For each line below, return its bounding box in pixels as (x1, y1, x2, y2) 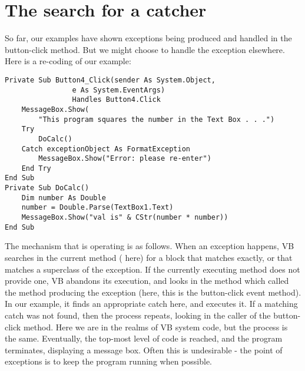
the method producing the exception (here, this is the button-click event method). (5, 286, 301, 298)
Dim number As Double (21, 193, 106, 202)
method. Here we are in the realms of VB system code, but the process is (23, 320, 288, 333)
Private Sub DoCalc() (5, 184, 89, 193)
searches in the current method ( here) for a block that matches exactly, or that (5, 251, 293, 263)
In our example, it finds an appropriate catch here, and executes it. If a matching (5, 297, 298, 310)
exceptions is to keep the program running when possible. (5, 355, 212, 367)
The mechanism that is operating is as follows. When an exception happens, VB (5, 240, 294, 252)
